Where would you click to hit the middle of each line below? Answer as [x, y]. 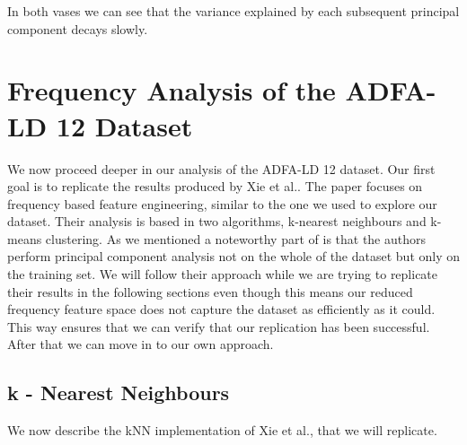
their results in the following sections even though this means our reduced [210, 291]
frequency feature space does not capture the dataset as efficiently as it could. [221, 309]
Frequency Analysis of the [172, 90]
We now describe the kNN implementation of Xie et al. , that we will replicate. [222, 430]
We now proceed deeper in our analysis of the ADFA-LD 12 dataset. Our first [221, 168]
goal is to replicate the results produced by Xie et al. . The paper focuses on [215, 186]
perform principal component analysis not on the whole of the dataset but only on [233, 256]
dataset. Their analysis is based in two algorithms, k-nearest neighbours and [217, 221]
